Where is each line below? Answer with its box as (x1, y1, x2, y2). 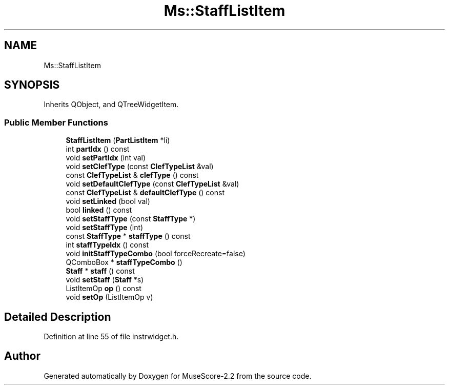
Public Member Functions (4, 117, 108, 128)
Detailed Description (4, 310, 111, 323)
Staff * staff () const (66, 267, 135, 276)
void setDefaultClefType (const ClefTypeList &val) (66, 179, 239, 189)
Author (4, 350, 40, 363)
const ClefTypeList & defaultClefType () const (66, 188, 224, 197)
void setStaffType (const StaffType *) (66, 214, 196, 223)
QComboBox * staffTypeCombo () (66, 258, 182, 267)
